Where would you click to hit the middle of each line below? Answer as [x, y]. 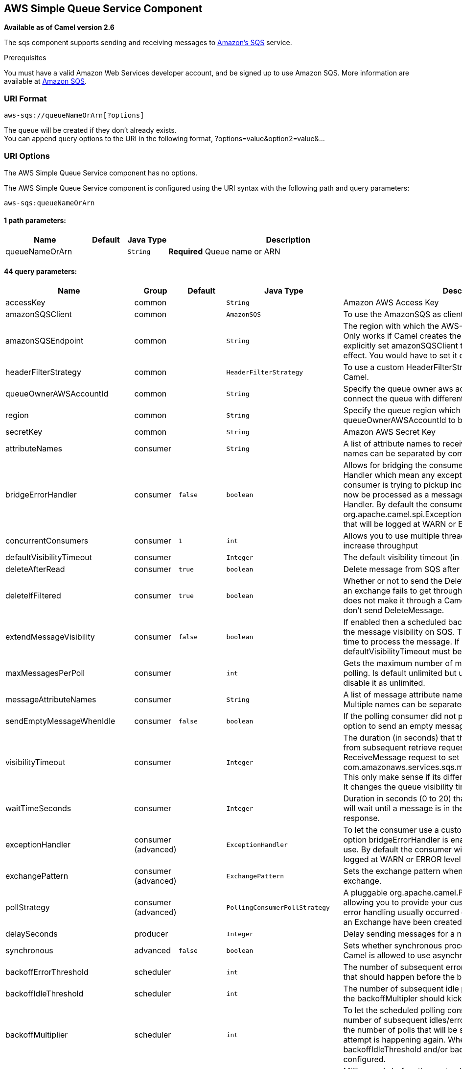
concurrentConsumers [47, 541]
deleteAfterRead [35, 569]
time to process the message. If [401, 642]
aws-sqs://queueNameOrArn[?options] [74, 115]
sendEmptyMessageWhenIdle [60, 721]
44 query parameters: [41, 271]
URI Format [25, 98]
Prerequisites [25, 58]
